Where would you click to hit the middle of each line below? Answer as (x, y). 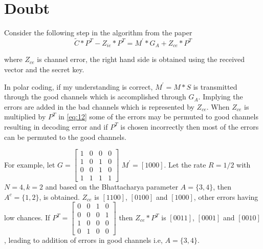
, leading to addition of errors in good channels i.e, (83, 240)
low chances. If (27, 217)
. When (218, 106)
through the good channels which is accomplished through (95, 97)
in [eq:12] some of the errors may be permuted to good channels (158, 117)
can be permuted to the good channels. (65, 137)
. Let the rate (185, 164)
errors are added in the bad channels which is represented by (99, 106)
